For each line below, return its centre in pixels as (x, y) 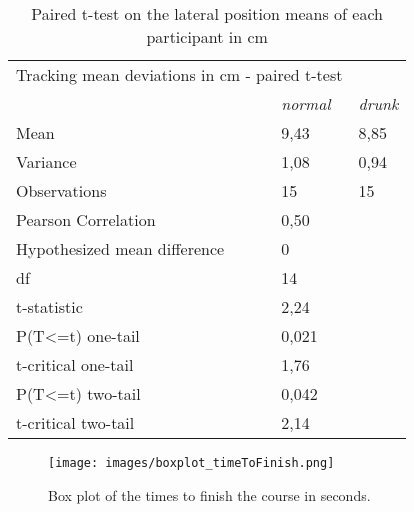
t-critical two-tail (75, 422)
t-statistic (49, 306)
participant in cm (207, 36)
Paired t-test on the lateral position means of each (207, 13)
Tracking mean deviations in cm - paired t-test (179, 74)
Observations (61, 190)
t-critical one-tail (75, 364)
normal (306, 103)
